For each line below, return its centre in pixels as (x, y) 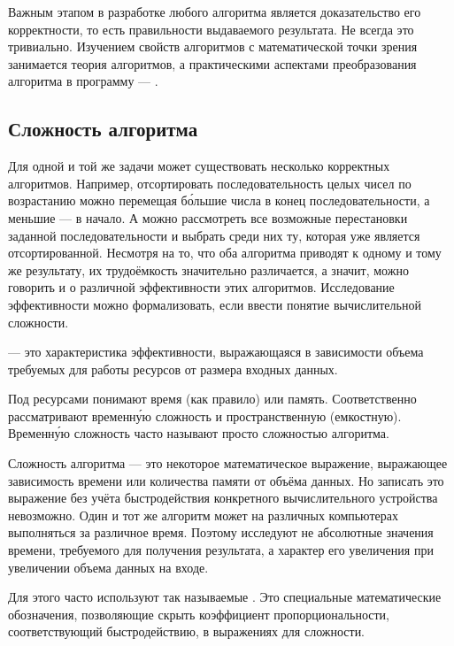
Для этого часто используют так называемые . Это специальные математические (225, 597)
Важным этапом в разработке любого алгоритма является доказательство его (215, 12)
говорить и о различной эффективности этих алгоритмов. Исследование (201, 287)
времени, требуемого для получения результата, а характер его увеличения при (221, 550)
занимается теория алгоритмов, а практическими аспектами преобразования (212, 63)
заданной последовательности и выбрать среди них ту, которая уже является (214, 235)
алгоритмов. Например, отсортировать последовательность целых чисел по (210, 183)
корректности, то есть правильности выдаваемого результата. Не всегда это (211, 29)
